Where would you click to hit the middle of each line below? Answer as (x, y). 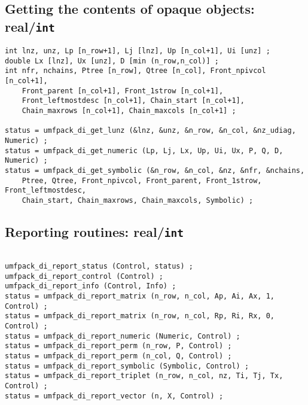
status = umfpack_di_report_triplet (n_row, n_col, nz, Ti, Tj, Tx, (144, 376)
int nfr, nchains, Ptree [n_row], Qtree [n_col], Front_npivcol (135, 71)
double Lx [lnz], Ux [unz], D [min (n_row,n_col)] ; (112, 61)
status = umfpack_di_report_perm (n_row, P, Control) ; (118, 346)
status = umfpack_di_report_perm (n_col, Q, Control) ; (118, 356)
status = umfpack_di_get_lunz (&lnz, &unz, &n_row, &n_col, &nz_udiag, (150, 131)
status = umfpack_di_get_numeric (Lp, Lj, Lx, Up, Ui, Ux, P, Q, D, (144, 150)
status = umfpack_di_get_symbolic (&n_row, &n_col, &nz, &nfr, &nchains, (155, 171)
